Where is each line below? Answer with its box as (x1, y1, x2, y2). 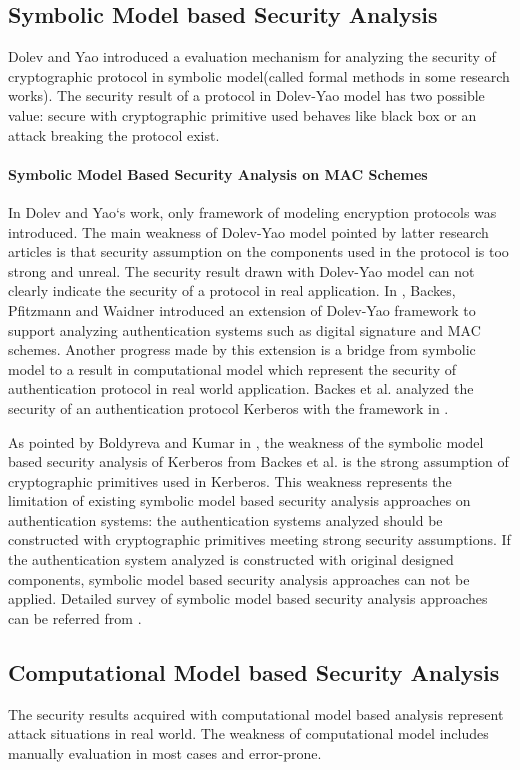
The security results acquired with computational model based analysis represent (8, 703, 504, 724)
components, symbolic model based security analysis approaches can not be (8, 568, 470, 589)
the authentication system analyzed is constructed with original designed (8, 549, 454, 570)
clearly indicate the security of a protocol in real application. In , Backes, (8, 280, 456, 301)
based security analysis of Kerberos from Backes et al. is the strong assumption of (8, 451, 509, 472)
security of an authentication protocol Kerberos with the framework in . (8, 397, 449, 418)
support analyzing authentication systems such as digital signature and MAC (8, 319, 481, 340)
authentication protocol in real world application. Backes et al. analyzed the (8, 378, 474, 399)
